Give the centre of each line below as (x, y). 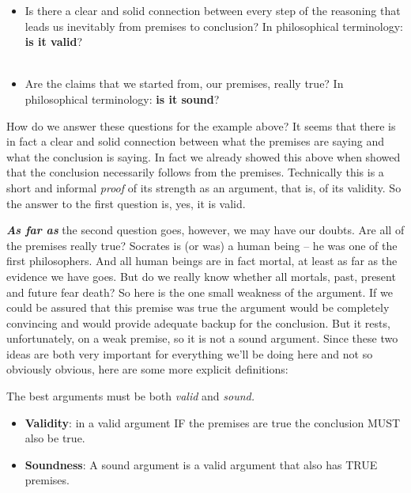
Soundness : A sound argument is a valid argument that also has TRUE (201, 464)
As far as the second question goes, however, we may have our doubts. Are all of (205, 230)
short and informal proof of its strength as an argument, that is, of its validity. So (204, 187)
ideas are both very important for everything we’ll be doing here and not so (190, 353)
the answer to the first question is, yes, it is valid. (126, 203)
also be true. (55, 438)
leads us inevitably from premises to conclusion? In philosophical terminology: (214, 26)
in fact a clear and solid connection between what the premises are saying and (195, 141)
